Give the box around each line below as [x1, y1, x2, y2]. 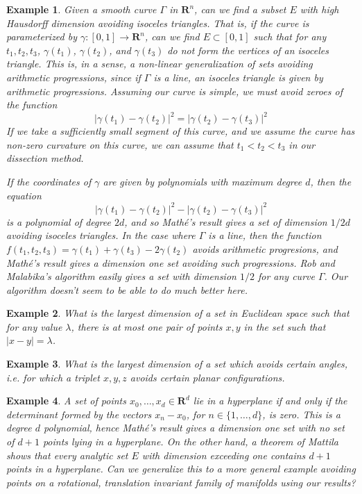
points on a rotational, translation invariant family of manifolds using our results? [6, 475, 356, 489]
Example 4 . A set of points [6, 393, 126, 408]
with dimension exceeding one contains [141, 447, 306, 462]
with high [300, 2, 339, 16]
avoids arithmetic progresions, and [192, 241, 338, 256]
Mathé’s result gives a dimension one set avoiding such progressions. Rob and [6, 255, 335, 270]
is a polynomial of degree [6, 214, 111, 229]
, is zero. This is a [262, 406, 341, 421]
